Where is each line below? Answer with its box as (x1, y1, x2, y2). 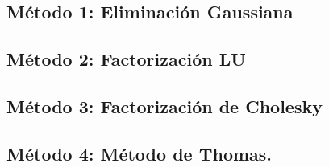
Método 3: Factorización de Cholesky (6, 93, 323, 118)
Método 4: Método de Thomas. (6, 141, 273, 165)
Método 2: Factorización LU (6, 47, 246, 71)
